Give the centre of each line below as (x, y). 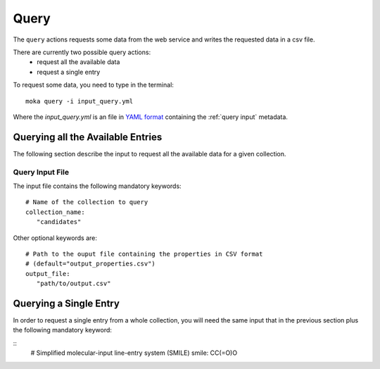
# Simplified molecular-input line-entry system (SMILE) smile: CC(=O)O (134, 353)
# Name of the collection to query (87, 202)
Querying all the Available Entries (88, 137)
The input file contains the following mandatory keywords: (97, 186)
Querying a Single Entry (66, 303)
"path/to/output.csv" (74, 284)
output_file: (48, 274)
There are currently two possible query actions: (82, 52)
